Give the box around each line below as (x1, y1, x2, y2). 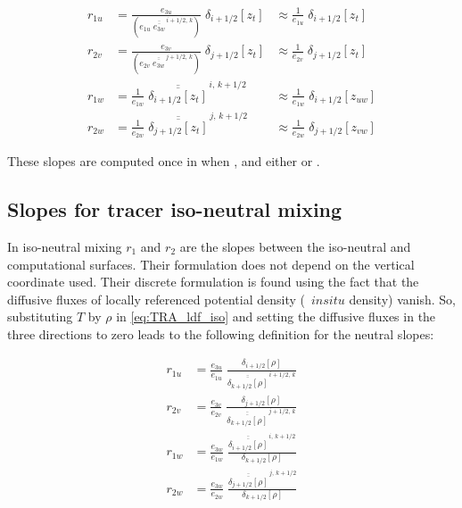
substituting (7, 307, 73, 326)
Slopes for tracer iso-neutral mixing (7, 196, 342, 223)
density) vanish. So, (349, 289, 456, 308)
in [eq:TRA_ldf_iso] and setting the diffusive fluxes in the (116, 307, 436, 326)
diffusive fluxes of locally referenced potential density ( (7, 289, 305, 308)
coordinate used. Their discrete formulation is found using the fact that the (7, 272, 419, 291)
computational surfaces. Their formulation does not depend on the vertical (7, 254, 415, 273)
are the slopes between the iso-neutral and (179, 237, 411, 255)
